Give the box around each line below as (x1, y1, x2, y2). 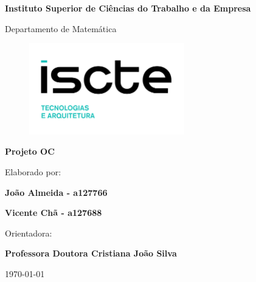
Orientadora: (5, 226, 52, 239)
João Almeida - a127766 (5, 186, 108, 198)
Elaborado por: (5, 166, 61, 178)
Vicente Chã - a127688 (5, 206, 102, 219)
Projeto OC (5, 145, 55, 158)
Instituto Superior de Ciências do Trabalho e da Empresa (5, 2, 251, 14)
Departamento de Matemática (5, 22, 117, 35)
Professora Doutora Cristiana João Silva (5, 247, 177, 260)
